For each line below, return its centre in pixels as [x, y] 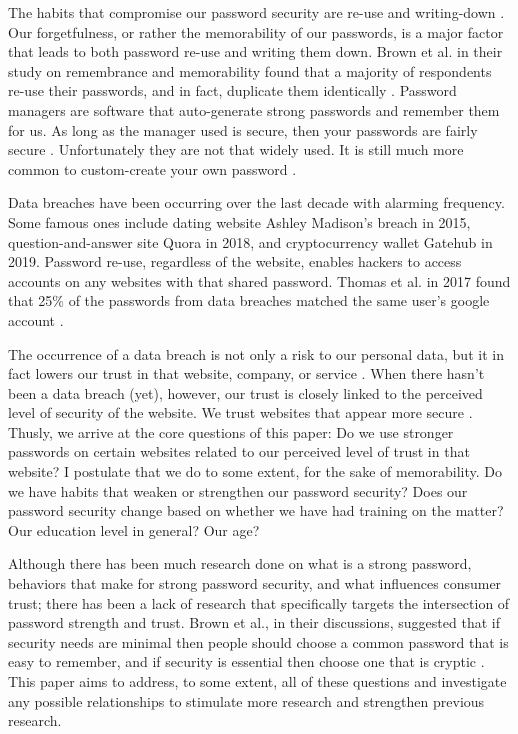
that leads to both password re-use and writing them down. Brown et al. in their [255, 51]
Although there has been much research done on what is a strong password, [240, 563]
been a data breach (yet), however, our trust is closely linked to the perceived [245, 392]
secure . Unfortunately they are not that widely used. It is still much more [236, 149]
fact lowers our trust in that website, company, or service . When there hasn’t [246, 373]
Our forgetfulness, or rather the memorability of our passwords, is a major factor [256, 31]
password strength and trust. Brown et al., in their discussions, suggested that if [254, 622]
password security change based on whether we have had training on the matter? [256, 510]
